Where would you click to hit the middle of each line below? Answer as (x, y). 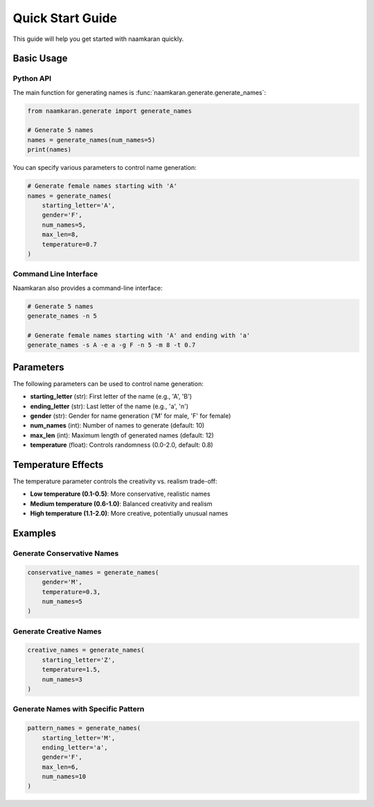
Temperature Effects (58, 465)
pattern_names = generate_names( (84, 728)
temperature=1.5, (71, 670)
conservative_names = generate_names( (93, 572)
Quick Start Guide (65, 18)
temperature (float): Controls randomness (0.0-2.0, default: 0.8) (122, 445)
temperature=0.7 (69, 244)
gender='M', (62, 582)
